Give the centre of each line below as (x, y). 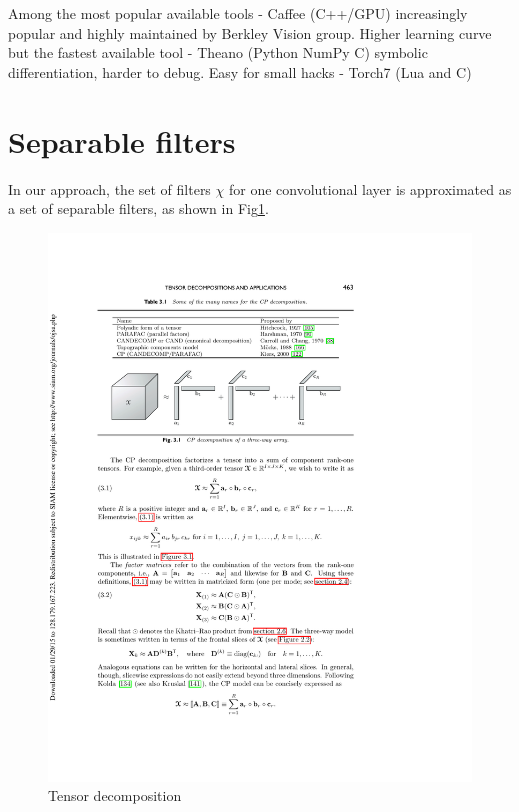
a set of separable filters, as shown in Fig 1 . (138, 208)
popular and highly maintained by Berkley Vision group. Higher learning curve (250, 32)
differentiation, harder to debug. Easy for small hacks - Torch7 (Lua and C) (240, 71)
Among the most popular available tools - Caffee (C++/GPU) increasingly (238, 13)
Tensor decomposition (115, 795)
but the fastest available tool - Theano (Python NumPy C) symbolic (218, 52)
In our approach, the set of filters (109, 188)
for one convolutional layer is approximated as (370, 188)
